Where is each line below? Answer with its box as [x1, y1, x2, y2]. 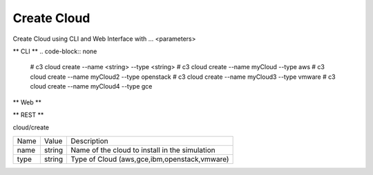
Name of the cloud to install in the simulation [70, 145, 216, 155]
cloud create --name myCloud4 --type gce [30, 82, 153, 91]
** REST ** [12, 111, 44, 119]
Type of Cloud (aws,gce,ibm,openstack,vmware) [70, 154, 229, 164]
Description [70, 136, 108, 145]
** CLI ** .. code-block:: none [12, 47, 97, 55]
